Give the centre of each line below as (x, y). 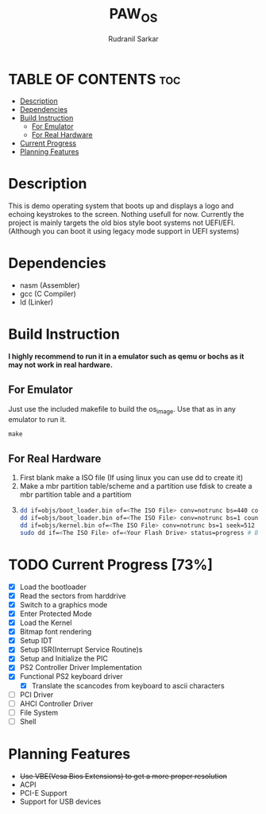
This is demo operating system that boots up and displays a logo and (121, 206)
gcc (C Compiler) (48, 294)
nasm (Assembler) (50, 285)
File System (39, 712)
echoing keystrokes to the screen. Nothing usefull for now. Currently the (126, 215)
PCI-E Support (43, 793)
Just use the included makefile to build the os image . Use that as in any (122, 410)
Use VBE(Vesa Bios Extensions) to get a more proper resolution (123, 776)
